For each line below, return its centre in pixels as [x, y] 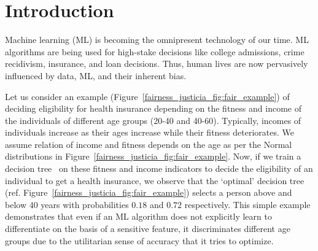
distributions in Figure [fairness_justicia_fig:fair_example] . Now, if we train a [153, 156]
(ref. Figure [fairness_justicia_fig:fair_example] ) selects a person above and [149, 192]
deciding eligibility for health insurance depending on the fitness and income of [153, 108]
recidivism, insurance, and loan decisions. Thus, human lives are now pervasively [157, 64]
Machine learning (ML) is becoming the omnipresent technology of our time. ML [157, 40]
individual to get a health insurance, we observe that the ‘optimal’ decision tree [155, 180]
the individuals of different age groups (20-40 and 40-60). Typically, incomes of [153, 120]
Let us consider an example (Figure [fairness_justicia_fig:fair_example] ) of [147, 96]
